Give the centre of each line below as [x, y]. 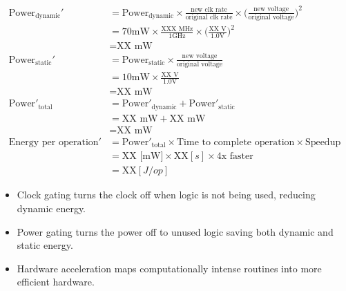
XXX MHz [177, 29]
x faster [237, 157]
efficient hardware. [56, 282]
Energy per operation [54, 142]
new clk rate [209, 10]
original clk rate [209, 17]
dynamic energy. [51, 208]
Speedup [323, 142]
